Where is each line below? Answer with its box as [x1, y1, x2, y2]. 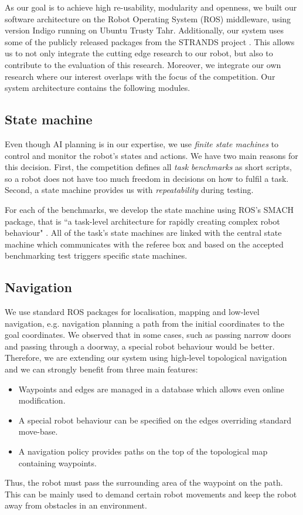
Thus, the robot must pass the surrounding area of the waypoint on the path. [5, 476, 283, 489]
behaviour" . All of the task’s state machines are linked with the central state [5, 226, 282, 239]
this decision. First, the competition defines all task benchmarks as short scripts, [5, 161, 292, 173]
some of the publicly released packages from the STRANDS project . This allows [5, 35, 295, 48]
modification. [18, 394, 66, 406]
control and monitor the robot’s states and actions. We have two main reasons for [5, 149, 298, 161]
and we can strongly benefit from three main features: [5, 363, 198, 375]
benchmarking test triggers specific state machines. [5, 249, 188, 262]
